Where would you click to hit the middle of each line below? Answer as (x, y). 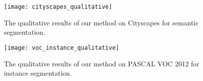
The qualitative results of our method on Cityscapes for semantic (101, 22)
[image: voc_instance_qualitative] (62, 48)
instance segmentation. (38, 73)
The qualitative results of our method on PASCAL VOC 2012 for (102, 63)
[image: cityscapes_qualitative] (58, 7)
